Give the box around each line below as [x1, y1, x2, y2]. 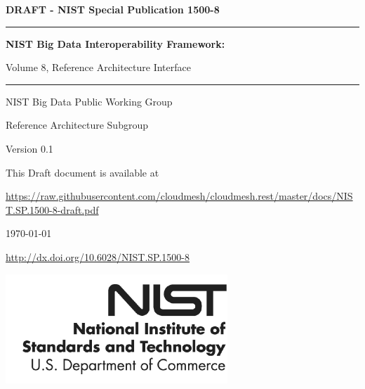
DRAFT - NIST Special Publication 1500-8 [6, 2, 220, 16]
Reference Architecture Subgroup [6, 117, 148, 132]
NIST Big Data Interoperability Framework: [6, 36, 225, 51]
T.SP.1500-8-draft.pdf [6, 202, 99, 217]
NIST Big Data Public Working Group [6, 94, 173, 108]
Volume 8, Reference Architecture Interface [6, 60, 191, 75]
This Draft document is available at [6, 165, 159, 179]
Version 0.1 [6, 141, 53, 155]
